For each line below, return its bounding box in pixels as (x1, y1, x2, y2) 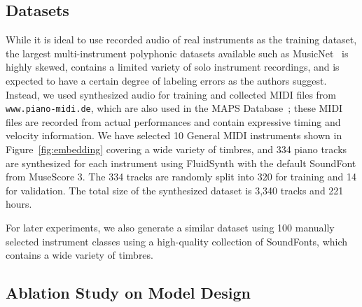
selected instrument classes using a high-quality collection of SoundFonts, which (6, 234, 348, 248)
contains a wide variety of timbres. (6, 248, 153, 262)
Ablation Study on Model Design (6, 282, 251, 304)
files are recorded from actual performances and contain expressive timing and (6, 114, 341, 129)
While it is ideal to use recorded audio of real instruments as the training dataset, (6, 32, 357, 47)
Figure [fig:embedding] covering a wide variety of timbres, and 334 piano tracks (6, 142, 347, 157)
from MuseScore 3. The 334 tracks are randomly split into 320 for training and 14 (6, 169, 357, 184)
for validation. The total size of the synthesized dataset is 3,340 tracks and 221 (6, 183, 344, 197)
